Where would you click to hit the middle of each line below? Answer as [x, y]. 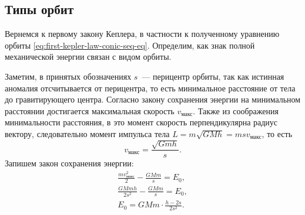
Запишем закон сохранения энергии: [69, 163]
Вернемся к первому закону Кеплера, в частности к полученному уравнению [142, 34]
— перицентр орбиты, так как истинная [213, 76]
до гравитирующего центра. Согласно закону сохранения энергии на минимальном [153, 99]
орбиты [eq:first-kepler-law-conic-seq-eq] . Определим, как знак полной [130, 45]
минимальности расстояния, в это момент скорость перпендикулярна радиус [141, 122]
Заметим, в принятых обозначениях [68, 76]
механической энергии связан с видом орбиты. [88, 57]
